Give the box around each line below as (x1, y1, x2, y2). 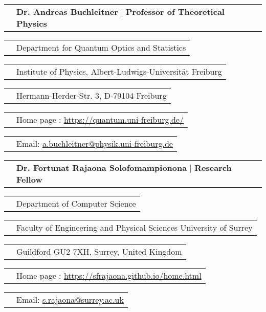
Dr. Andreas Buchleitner (16, 6, 118, 17)
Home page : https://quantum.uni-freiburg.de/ (16, 114, 184, 125)
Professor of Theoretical (125, 6, 225, 17)
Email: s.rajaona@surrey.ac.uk (16, 294, 124, 305)
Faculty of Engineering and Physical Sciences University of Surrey (16, 221, 253, 233)
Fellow (16, 173, 42, 185)
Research (194, 162, 232, 173)
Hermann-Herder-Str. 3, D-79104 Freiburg (16, 90, 167, 101)
